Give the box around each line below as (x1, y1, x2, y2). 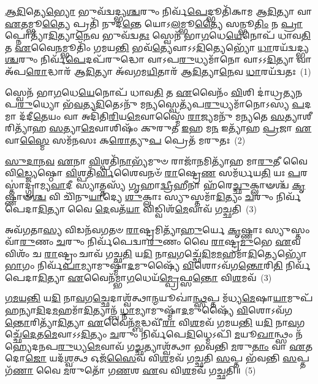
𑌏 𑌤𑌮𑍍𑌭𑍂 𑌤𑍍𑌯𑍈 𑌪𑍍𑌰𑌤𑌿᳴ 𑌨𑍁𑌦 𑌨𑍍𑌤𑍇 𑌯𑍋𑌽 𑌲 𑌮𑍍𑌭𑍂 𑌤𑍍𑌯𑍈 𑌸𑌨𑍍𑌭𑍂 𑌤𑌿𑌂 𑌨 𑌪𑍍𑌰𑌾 (5, 17, 303, 29)
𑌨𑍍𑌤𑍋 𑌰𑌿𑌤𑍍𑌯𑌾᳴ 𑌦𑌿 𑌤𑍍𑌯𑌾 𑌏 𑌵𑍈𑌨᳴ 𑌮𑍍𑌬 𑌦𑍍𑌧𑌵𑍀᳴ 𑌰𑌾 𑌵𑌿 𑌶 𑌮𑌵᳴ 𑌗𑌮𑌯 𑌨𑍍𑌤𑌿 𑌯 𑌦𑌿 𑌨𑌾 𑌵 (5, 315, 297, 328)
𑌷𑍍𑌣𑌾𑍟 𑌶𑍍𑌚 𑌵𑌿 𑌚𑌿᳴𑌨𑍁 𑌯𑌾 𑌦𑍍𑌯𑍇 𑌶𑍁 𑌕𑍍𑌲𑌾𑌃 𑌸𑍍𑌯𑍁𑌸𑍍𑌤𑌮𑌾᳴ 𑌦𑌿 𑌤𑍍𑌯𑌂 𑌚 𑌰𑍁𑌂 (5, 190, 274, 203)
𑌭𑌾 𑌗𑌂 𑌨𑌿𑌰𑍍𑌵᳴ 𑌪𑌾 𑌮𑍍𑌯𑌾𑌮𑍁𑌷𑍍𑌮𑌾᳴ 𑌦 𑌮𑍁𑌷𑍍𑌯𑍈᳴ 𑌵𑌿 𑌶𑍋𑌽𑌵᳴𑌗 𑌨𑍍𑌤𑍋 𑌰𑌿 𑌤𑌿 (5, 259, 283, 272)
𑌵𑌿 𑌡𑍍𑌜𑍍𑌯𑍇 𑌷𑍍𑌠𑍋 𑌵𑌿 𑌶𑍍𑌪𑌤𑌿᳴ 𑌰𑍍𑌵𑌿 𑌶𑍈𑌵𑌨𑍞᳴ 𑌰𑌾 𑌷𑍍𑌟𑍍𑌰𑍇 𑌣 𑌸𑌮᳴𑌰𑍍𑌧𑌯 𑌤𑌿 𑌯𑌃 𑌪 (5, 166, 301, 179)
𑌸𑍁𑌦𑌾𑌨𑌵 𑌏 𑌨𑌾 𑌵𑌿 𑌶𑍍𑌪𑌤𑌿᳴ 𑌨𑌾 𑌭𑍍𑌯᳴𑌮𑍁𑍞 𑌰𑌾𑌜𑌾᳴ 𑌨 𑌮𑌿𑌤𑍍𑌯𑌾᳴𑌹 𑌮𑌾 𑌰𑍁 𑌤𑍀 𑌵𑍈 (5, 154, 308, 167)
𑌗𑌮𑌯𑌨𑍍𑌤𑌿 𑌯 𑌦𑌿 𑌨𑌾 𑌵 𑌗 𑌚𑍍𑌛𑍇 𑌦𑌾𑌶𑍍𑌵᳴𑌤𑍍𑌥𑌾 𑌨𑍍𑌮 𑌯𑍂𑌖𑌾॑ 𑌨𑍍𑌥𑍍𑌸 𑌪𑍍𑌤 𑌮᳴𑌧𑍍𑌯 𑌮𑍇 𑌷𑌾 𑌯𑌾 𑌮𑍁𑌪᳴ (5, 291, 313, 304)
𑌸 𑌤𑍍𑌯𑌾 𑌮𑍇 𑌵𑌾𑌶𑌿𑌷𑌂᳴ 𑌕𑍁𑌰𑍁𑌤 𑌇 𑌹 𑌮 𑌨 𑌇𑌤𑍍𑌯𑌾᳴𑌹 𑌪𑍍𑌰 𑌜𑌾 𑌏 (49, 121, 312, 134)
